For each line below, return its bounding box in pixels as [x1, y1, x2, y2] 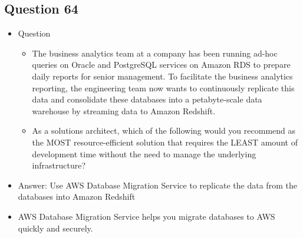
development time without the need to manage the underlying [32, 147, 256, 160]
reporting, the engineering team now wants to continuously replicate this [32, 81, 295, 94]
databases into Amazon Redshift [18, 190, 136, 203]
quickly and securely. [18, 222, 93, 234]
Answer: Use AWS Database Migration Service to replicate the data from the [18, 178, 297, 191]
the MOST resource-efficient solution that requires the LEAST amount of [32, 135, 298, 148]
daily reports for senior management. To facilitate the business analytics [32, 70, 293, 82]
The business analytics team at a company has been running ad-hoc [32, 47, 278, 59]
